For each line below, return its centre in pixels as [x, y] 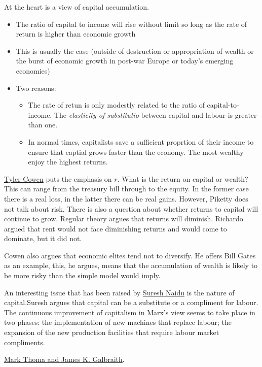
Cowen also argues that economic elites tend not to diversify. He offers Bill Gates [130, 255]
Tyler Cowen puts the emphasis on [58, 178]
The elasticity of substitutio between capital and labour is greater [155, 114]
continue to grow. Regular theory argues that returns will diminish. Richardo [124, 219]
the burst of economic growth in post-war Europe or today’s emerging [125, 61]
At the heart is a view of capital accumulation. [77, 7]
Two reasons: [36, 88]
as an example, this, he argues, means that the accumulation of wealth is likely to [131, 265]
